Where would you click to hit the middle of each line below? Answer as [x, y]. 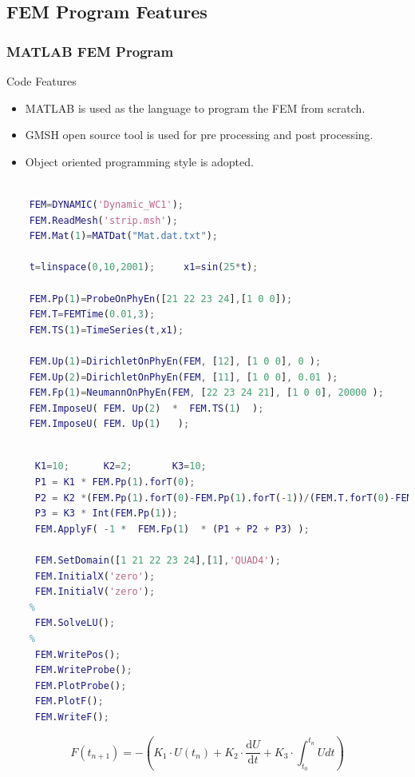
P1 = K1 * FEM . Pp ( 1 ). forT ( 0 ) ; [115, 482]
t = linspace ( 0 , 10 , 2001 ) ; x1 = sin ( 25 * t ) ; [144, 267]
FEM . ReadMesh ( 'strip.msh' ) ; [103, 220]
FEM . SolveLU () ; [75, 623]
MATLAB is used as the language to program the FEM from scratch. [195, 108]
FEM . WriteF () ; [72, 717]
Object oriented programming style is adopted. [139, 161]
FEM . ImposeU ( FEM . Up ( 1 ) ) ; [109, 424]
